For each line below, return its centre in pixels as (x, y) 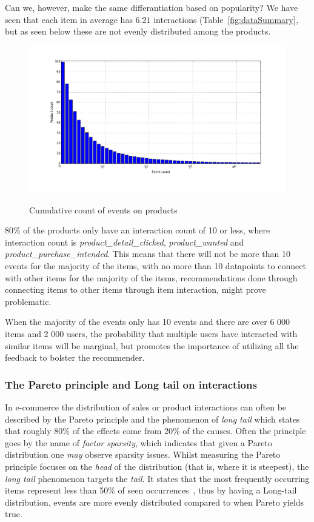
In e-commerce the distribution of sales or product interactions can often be (146, 407)
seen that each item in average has (69, 19)
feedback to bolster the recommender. (75, 357)
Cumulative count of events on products (103, 209)
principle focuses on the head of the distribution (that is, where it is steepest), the (157, 466)
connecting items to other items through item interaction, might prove (135, 289)
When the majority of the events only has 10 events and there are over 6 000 (148, 322)
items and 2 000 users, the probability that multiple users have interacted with (151, 333)
